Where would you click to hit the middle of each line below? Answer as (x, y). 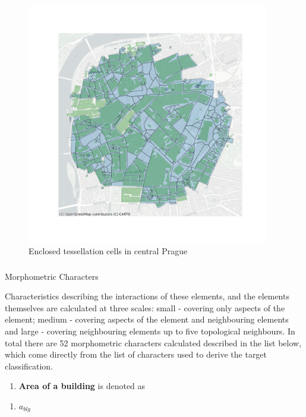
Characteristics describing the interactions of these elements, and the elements (147, 296)
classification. (29, 366)
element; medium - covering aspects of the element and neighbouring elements (147, 319)
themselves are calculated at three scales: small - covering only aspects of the (145, 307)
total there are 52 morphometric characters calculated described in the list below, (153, 342)
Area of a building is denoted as (82, 386)
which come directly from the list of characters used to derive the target (136, 354)
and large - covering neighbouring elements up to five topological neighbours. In (150, 331)
